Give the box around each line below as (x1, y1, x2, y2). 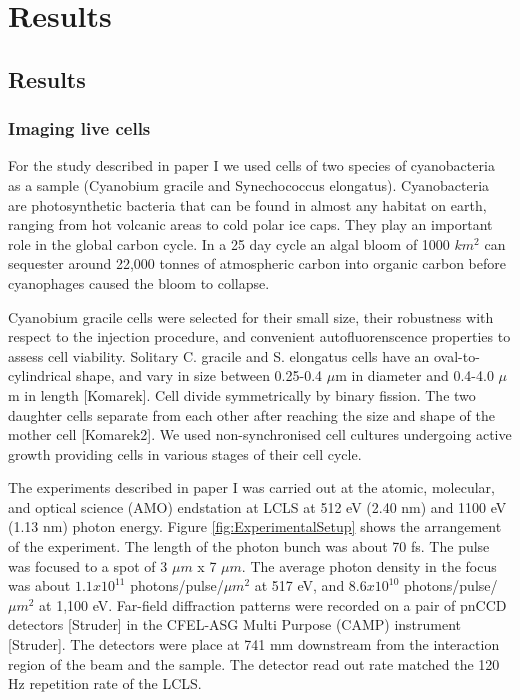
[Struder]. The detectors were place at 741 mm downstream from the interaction (8, 634, 500, 655)
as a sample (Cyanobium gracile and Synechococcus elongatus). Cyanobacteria (8, 174, 490, 195)
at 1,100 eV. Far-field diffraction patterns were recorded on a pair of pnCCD (39, 594, 507, 615)
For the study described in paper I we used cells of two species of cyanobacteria (8, 155, 495, 176)
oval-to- (433, 345, 480, 366)
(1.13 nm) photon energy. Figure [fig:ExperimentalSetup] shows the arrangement (8, 516, 502, 537)
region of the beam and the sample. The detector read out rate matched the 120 (8, 653, 500, 674)
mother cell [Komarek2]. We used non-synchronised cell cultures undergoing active (8, 424, 512, 445)
